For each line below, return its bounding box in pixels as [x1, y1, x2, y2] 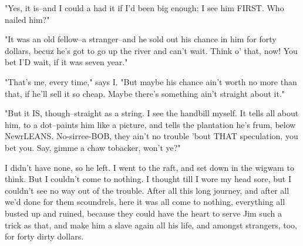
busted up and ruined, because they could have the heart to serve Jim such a [5, 207, 282, 219]
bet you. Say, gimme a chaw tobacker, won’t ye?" [5, 141, 181, 153]
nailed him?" [5, 13, 50, 25]
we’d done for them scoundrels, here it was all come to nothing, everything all [5, 196, 285, 208]
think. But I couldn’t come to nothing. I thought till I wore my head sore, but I [5, 173, 292, 185]
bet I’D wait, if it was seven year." [5, 56, 128, 68]
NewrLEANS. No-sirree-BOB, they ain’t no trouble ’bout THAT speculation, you [5, 130, 298, 142]
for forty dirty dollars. [5, 230, 84, 242]
